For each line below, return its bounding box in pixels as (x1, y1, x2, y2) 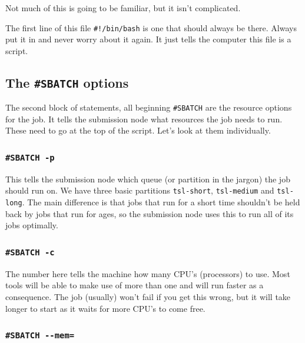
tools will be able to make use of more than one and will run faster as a (5, 279, 264, 291)
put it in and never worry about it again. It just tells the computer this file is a (5, 33, 291, 45)
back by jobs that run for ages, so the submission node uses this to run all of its (5, 207, 294, 219)
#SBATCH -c (5, 247, 55, 257)
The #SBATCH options (5, 73, 129, 91)
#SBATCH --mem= (5, 331, 75, 341)
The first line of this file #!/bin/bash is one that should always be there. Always (5, 21, 297, 34)
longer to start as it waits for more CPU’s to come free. (5, 302, 205, 314)
